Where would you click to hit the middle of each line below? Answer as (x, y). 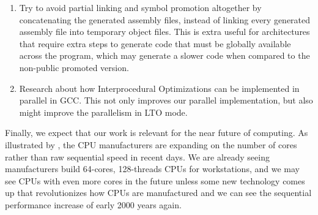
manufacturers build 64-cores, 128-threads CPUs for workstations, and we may (152, 169)
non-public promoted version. (74, 67)
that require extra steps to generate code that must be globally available (155, 43)
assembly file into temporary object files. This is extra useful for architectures (165, 32)
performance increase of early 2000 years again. (93, 204)
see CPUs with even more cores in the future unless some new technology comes (155, 180)
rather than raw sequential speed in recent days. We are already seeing (137, 157)
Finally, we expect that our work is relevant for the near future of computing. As (157, 133)
